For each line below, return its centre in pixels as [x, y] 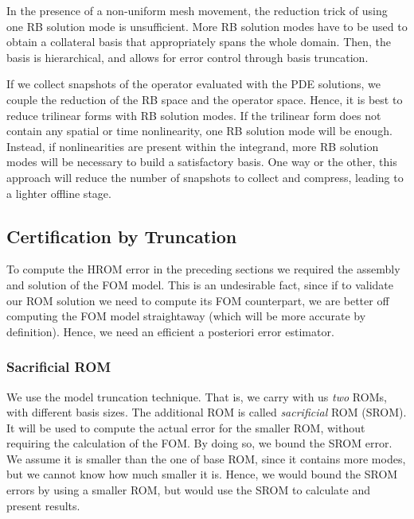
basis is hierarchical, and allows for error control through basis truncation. [187, 57]
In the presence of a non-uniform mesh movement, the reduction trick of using [197, 10]
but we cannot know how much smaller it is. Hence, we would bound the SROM [202, 474]
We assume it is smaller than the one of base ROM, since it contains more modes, [206, 458]
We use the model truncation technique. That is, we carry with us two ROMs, [197, 396]
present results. [43, 505]
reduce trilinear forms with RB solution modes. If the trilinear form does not [194, 115]
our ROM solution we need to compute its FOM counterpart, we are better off [198, 300]
